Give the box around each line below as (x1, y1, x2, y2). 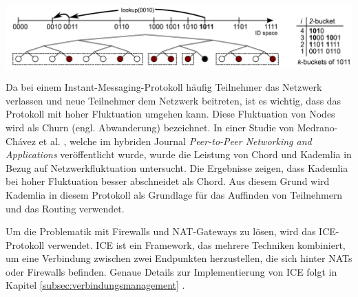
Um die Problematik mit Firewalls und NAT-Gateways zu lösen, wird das (6, 224, 316, 239)
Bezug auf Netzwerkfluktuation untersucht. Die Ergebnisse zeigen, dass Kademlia (6, 160, 348, 175)
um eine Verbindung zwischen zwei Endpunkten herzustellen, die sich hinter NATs (6, 251, 352, 265)
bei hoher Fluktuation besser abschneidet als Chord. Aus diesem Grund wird (6, 174, 330, 188)
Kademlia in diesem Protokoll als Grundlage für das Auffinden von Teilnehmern (6, 187, 343, 201)
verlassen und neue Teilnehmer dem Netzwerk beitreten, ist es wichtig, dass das (6, 93, 341, 107)
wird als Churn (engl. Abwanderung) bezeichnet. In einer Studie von (6, 120, 295, 134)
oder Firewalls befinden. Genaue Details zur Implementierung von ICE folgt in (6, 264, 337, 278)
